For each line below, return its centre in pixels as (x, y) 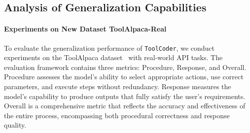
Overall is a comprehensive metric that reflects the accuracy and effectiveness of (125, 106)
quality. (15, 125)
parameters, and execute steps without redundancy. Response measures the (118, 86)
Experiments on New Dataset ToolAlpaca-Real (85, 29)
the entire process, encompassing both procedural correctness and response (117, 115)
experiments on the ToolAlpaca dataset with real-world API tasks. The (113, 57)
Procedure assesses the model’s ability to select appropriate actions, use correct (124, 77)
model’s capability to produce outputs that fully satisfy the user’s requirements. (125, 96)
